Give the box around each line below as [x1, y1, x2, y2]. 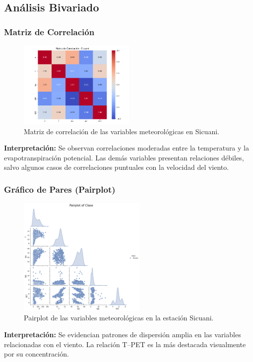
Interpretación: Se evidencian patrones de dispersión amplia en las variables [4, 329, 241, 340]
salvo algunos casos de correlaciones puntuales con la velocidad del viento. [4, 162, 229, 172]
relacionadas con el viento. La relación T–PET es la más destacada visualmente [4, 339, 246, 349]
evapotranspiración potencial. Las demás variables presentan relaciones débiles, [4, 152, 244, 162]
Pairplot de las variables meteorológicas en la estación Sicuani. [24, 312, 214, 323]
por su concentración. [4, 349, 69, 359]
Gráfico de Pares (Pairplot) [4, 183, 116, 195]
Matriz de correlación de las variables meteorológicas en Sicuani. [24, 126, 219, 136]
